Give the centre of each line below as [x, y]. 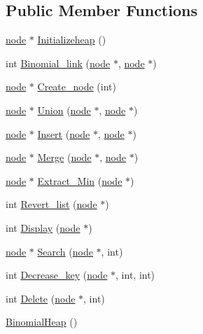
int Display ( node [43, 227]
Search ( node [65, 251]
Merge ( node [64, 157]
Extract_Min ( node [80, 180]
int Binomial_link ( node [58, 63]
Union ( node [64, 110]
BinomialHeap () [42, 322]
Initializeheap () [72, 40]
